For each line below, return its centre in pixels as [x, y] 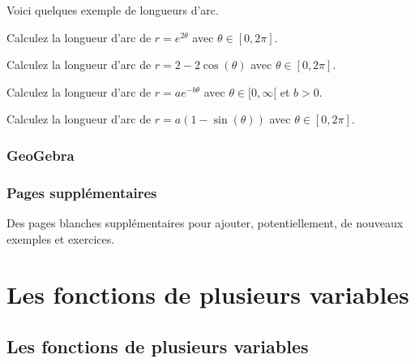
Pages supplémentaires [82, 192]
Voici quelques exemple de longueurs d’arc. [113, 10]
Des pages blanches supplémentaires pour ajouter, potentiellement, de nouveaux [205, 223]
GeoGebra [41, 155]
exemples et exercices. [61, 238]
